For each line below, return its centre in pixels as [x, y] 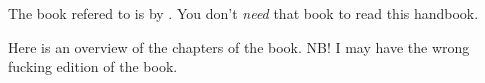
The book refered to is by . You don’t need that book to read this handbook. [243, 13]
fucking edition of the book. [93, 66]
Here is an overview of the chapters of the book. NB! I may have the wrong [239, 46]
